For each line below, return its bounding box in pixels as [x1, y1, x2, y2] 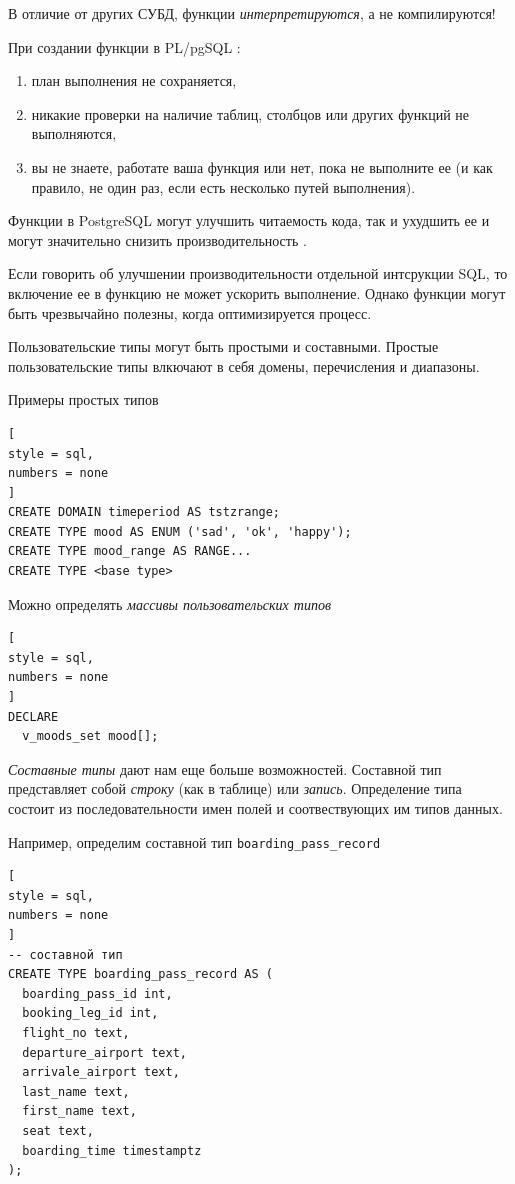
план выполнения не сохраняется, [31, 70, 237, 91]
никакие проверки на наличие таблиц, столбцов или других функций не [31, 103, 469, 124]
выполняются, [31, 123, 117, 144]
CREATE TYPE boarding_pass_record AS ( [8, 967, 273, 982]
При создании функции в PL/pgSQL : [8, 36, 241, 57]
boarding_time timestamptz [22, 1143, 202, 1158]
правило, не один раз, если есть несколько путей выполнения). [31, 176, 416, 197]
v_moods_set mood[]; [22, 729, 159, 744]
